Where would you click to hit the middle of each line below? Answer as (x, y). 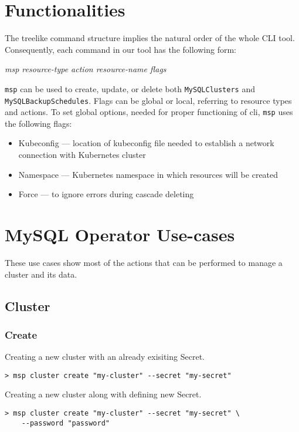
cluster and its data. (41, 274)
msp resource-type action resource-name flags (86, 69)
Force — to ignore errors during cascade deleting (106, 194)
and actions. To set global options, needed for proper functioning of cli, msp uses (149, 112)
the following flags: (38, 123)
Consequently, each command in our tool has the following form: (120, 49)
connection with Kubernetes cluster (82, 155)
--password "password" (65, 423)
